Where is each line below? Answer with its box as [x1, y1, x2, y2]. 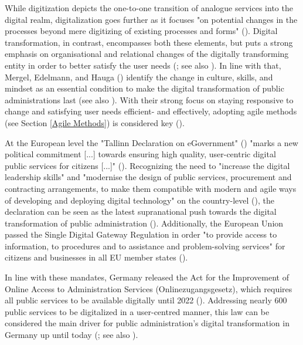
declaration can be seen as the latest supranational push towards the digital [5, 205, 277, 218]
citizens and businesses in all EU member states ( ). [5, 251, 188, 263]
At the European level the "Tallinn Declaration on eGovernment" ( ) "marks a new [5, 136, 298, 148]
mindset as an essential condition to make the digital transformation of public [5, 82, 284, 94]
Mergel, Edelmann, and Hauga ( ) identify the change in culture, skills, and [5, 70, 273, 83]
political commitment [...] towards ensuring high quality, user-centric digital [5, 148, 276, 160]
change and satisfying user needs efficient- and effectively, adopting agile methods [5, 105, 297, 117]
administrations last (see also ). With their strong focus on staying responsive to [5, 93, 294, 106]
